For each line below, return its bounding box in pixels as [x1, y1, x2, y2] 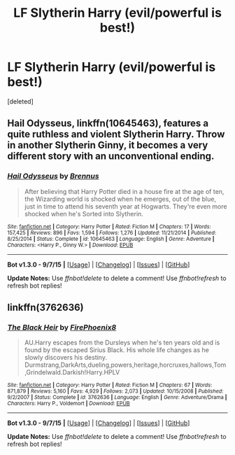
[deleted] [7, 97, 34, 106]
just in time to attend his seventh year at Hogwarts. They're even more [24, 202, 227, 211]
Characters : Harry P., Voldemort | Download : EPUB [7, 400, 131, 407]
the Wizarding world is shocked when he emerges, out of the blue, [24, 195, 217, 203]
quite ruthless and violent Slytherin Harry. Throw [7, 128, 225, 141]
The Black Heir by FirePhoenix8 [7, 322, 117, 332]
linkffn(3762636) [7, 302, 84, 314]
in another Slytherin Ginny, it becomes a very [7, 139, 208, 151]
